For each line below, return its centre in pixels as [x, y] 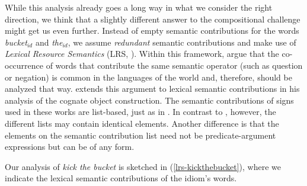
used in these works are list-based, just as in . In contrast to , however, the [140, 112]
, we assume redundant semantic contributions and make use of [182, 42]
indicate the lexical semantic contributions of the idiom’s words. [121, 178]
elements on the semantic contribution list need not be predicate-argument [140, 135]
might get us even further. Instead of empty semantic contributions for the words [152, 31]
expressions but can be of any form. [70, 147]
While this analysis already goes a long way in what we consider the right [139, 7]
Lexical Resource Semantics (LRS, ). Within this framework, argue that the [142, 54]
